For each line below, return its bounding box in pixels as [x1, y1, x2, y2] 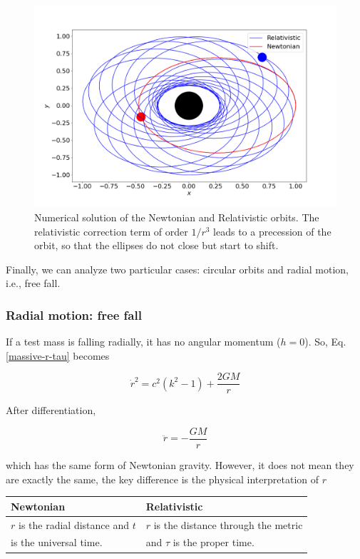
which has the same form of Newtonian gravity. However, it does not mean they [6, 458, 354, 473]
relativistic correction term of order [34, 223, 188, 238]
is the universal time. [11, 535, 103, 550]
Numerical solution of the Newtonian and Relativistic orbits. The [34, 209, 319, 224]
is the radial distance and [18, 517, 129, 532]
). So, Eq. [304, 334, 346, 349]
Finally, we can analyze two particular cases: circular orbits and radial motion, [6, 261, 349, 276]
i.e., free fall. [6, 276, 61, 291]
